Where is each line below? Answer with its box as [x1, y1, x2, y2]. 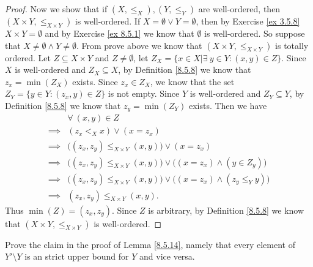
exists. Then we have [188, 99, 267, 111]
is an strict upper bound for [24, 250, 129, 263]
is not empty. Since [108, 87, 180, 100]
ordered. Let [5, 51, 51, 64]
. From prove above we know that [76, 39, 202, 51]
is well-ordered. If [75, 15, 141, 27]
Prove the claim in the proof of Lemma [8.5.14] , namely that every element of [5, 238, 295, 250]
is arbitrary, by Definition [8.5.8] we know [148, 203, 304, 216]
